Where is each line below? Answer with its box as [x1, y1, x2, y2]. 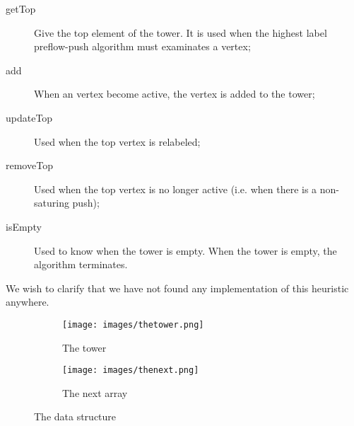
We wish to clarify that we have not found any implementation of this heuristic [6, 280, 349, 295]
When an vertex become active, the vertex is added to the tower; [34, 86, 315, 101]
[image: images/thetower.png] [62, 319, 204, 330]
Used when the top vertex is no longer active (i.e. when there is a [34, 181, 317, 196]
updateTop [6, 110, 53, 125]
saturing [34, 195, 69, 210]
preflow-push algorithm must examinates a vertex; [34, 39, 251, 54]
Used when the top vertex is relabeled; [34, 134, 201, 149]
